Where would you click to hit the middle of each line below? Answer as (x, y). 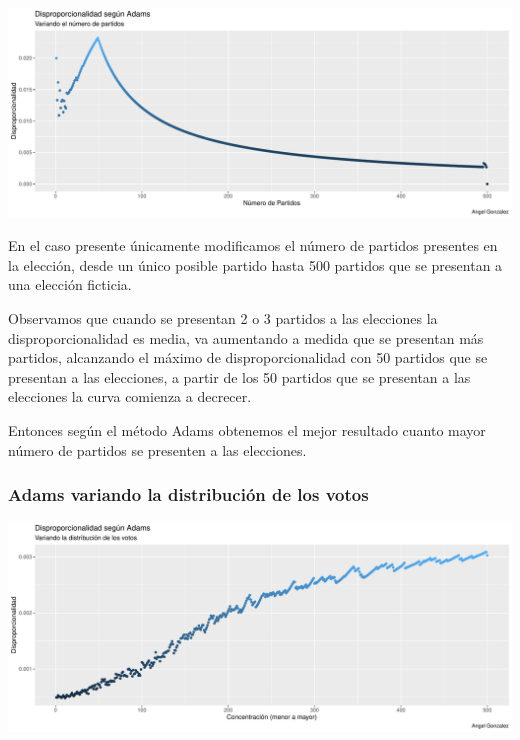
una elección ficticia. (70, 284)
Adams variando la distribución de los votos (188, 494)
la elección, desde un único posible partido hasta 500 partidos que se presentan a (255, 264)
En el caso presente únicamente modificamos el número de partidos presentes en (253, 245)
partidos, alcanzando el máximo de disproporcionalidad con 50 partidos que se (248, 357)
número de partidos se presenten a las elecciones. (157, 449)
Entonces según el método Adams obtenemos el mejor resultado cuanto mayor (247, 430)
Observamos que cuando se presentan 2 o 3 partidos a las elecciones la (223, 318)
